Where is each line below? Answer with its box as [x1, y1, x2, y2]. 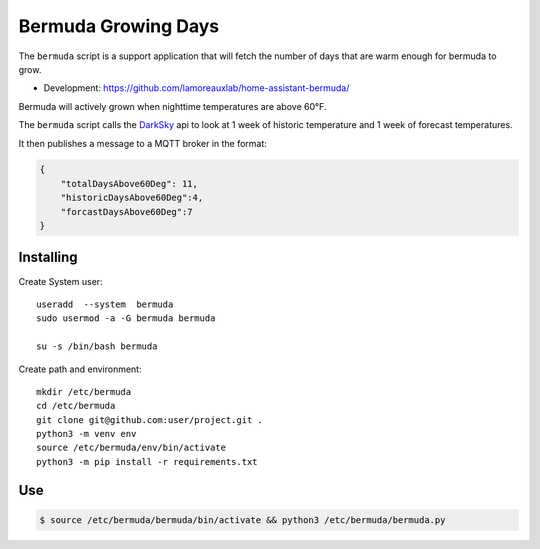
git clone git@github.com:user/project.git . [36, 414, 264, 425]
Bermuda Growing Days [18, 15, 220, 37]
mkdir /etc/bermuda [36, 386, 132, 397]
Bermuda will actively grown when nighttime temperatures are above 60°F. [18, 100, 327, 112]
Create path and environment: [18, 363, 142, 375]
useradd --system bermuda [36, 298, 174, 310]
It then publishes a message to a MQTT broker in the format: [18, 137, 267, 149]
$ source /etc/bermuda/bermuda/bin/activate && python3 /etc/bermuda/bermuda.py [39, 514, 446, 525]
